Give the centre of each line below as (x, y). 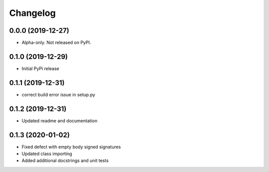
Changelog (32, 13)
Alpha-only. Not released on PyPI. (57, 43)
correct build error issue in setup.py (59, 94)
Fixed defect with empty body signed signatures (71, 147)
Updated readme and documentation (60, 121)
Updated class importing (47, 154)
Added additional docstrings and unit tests (65, 161)
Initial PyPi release (41, 68)
